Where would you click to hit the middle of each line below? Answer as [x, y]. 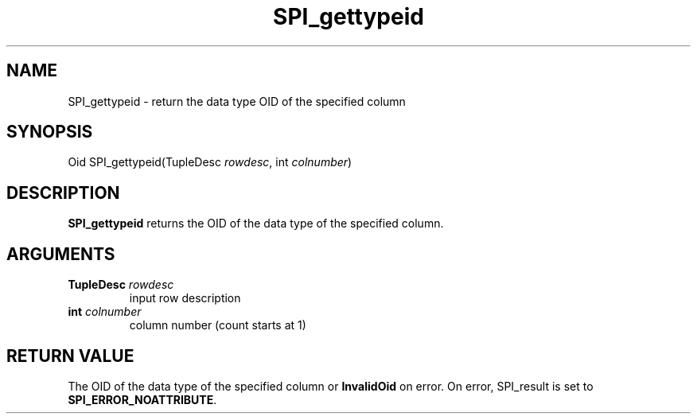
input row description [185, 298]
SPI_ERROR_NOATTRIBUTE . [142, 399]
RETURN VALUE [70, 356]
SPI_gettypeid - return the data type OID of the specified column [237, 101]
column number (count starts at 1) [218, 325]
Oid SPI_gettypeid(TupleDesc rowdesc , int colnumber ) [210, 162]
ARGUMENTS [61, 254]
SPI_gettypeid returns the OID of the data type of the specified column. [256, 224]
